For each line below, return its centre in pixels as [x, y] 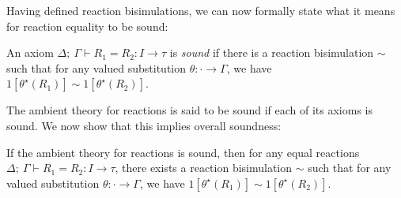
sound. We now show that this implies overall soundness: [144, 125]
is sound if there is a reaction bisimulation [272, 52]
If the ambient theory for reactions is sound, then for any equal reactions [183, 152]
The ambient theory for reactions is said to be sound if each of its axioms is [190, 110]
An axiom [30, 52]
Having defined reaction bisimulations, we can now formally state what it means [201, 10]
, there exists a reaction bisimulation [204, 168]
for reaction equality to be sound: [87, 26]
